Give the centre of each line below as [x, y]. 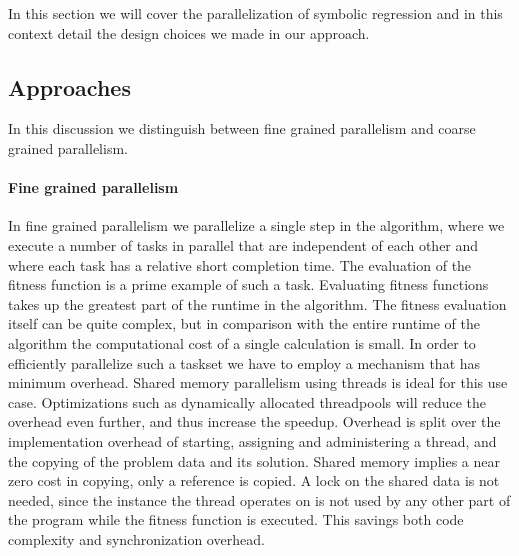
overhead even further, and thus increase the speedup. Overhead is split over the [254, 421]
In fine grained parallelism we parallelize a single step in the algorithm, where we [256, 225]
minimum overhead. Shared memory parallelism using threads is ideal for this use [258, 382]
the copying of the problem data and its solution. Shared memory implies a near [254, 460]
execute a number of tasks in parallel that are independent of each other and [243, 244]
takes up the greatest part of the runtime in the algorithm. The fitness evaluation [257, 303]
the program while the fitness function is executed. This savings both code [236, 519]
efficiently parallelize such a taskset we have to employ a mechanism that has [244, 362]
